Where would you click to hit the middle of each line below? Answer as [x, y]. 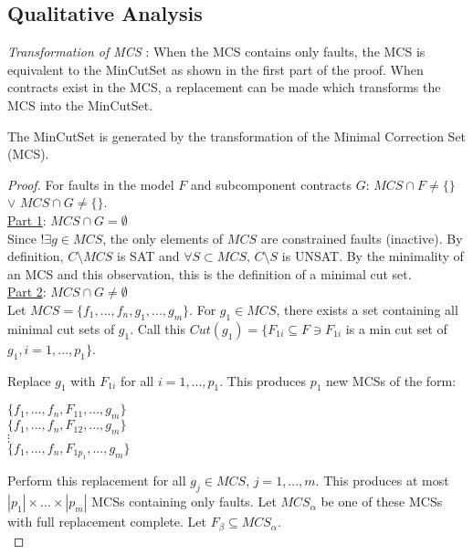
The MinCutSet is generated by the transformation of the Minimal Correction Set [237, 136]
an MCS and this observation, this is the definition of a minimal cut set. [210, 273]
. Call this [158, 328]
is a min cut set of [396, 328]
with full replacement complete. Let [107, 522]
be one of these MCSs [382, 502]
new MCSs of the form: [391, 380]
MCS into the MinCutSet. [80, 105]
